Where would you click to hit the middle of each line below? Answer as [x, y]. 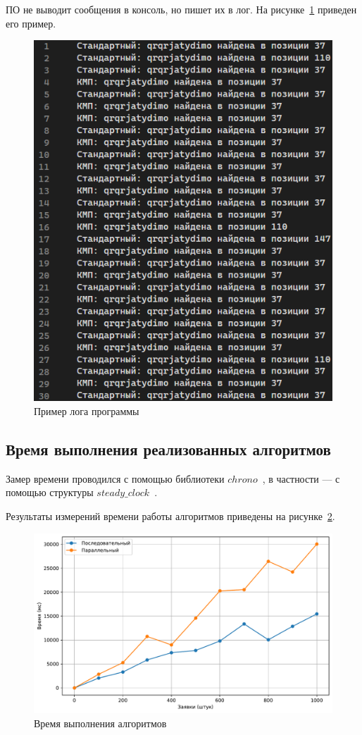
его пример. [31, 23]
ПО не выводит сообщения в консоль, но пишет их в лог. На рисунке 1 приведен [181, 9]
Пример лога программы [87, 411]
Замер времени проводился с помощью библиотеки [115, 478]
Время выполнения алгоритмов [100, 723]
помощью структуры [50, 492]
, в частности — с [301, 478]
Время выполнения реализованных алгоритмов [168, 449]
